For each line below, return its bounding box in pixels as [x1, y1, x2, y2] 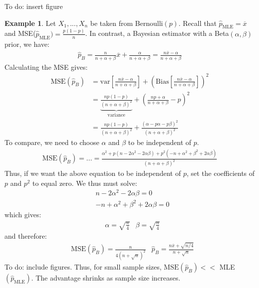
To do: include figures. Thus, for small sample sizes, [4, 262, 162, 272]
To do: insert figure [4, 1, 63, 11]
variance [107, 112, 125, 118]
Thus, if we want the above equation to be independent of [4, 168, 181, 178]
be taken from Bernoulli [90, 17, 163, 28]
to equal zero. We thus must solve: [32, 177, 137, 188]
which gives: [4, 209, 41, 219]
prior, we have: [4, 38, 50, 49]
